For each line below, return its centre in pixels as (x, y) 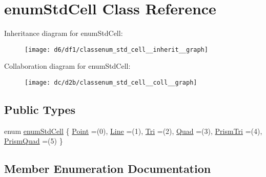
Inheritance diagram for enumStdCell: (64, 33)
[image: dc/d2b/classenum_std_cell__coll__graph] (111, 82)
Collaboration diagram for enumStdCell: (67, 66)
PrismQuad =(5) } (34, 141)
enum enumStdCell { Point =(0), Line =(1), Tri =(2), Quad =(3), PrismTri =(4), (133, 131)
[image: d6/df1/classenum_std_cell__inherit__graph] (116, 50)
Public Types (40, 110)
